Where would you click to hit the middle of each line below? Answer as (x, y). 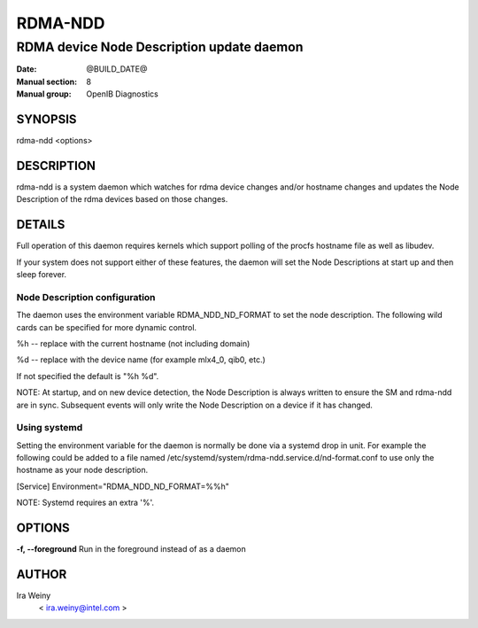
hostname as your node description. (82, 470)
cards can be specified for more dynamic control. (107, 327)
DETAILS (41, 225)
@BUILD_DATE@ (117, 69)
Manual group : (44, 94)
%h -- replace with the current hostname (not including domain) (133, 343)
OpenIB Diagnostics (122, 94)
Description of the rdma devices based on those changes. (122, 199)
